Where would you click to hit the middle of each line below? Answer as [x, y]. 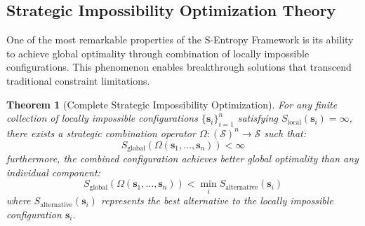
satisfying [258, 118]
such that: [285, 133]
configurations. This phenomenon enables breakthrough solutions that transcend [179, 67]
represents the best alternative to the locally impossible [217, 200]
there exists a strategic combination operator [101, 133]
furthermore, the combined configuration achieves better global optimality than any [182, 158]
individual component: [53, 172]
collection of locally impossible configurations [102, 118]
